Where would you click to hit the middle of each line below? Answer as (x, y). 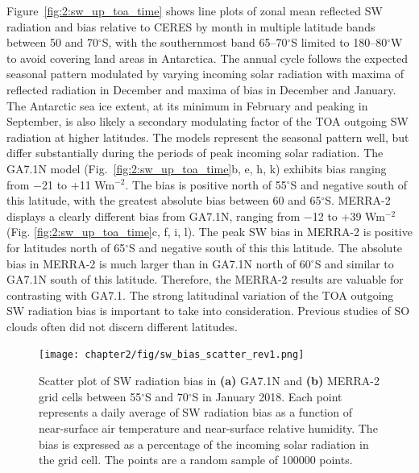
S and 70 (167, 396)
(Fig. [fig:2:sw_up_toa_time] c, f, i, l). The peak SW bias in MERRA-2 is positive (209, 232)
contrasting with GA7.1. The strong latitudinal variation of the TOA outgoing (200, 295)
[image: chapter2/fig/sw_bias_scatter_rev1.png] (172, 355)
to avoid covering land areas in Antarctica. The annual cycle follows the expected (207, 58)
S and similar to (354, 263)
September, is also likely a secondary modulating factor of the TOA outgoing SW (207, 121)
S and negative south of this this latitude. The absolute (266, 247)
